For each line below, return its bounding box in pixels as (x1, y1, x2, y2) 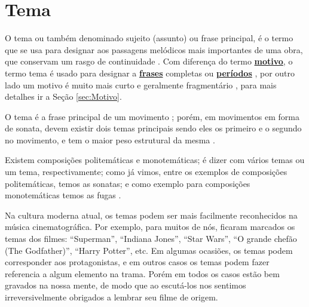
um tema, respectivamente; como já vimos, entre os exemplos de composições (5, 165, 287, 178)
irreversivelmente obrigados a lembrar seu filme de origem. (5, 291, 218, 303)
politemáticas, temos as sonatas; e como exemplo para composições (5, 177, 250, 189)
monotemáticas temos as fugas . (5, 189, 121, 201)
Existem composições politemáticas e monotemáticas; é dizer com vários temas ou (5, 153, 305, 166)
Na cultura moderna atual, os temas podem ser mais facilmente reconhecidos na (5, 208, 298, 221)
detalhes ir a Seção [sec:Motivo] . (5, 90, 122, 103)
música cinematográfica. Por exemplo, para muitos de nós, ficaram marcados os (5, 220, 295, 233)
